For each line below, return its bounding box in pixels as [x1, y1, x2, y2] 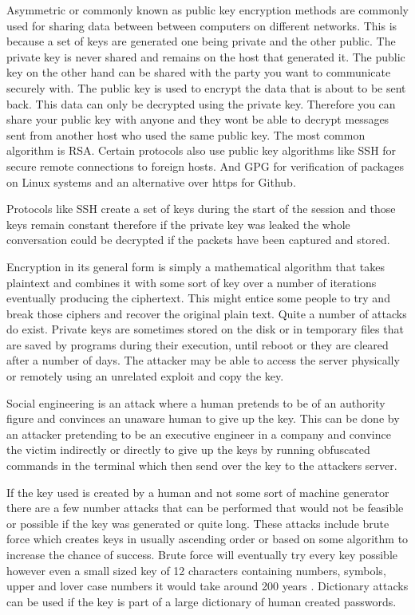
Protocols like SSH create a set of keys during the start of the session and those [6, 200, 396, 217]
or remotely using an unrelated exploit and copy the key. [6, 368, 284, 384]
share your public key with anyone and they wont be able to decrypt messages [6, 111, 389, 128]
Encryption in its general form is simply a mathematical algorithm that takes [6, 258, 385, 274]
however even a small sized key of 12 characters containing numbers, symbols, [6, 562, 386, 578]
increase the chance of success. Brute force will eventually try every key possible [6, 546, 397, 562]
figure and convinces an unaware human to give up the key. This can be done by [6, 410, 400, 427]
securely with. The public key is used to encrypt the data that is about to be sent [6, 79, 406, 96]
